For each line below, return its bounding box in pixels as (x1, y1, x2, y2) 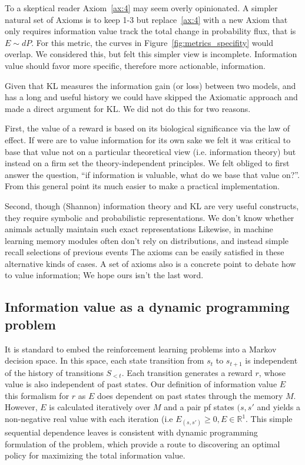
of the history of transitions (5, 366, 104, 378)
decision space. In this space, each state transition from (5, 354, 204, 367)
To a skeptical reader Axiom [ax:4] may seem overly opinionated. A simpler (5, 2, 278, 14)
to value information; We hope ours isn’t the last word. (5, 269, 204, 281)
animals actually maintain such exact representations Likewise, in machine (5, 223, 273, 235)
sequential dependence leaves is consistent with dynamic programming (5, 426, 258, 438)
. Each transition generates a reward (121, 366, 253, 378)
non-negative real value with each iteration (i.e (5, 413, 173, 425)
